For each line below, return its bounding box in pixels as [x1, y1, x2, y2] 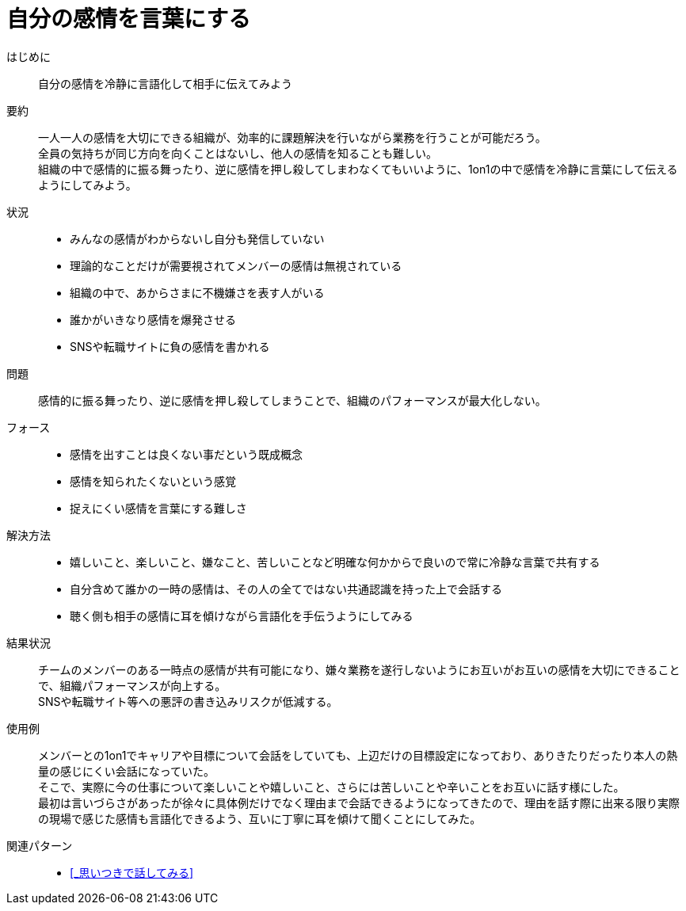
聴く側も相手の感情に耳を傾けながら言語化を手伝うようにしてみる [70, 608, 414, 623]
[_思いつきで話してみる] [70, 865, 194, 879]
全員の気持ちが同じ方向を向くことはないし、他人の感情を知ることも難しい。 [38, 146, 437, 160]
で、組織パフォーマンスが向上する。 [38, 678, 227, 692]
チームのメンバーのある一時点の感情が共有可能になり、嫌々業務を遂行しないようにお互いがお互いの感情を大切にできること [38, 662, 680, 677]
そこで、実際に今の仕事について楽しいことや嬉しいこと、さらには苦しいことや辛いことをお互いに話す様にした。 [38, 779, 625, 794]
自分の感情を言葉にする [6, 6, 251, 32]
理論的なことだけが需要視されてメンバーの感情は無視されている [70, 258, 402, 273]
